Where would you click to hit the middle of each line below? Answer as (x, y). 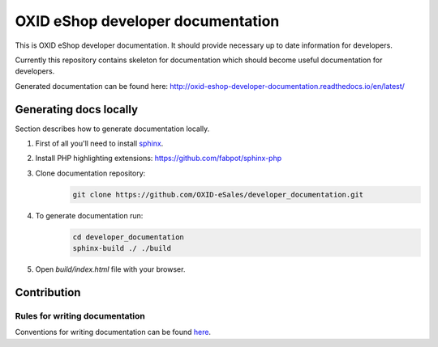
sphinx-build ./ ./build (122, 248)
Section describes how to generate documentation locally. (112, 129)
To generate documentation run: (89, 215)
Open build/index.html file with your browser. (110, 269)
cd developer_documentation (128, 237)
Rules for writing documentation (80, 315)
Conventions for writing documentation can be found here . (113, 332)
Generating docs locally (76, 109)
